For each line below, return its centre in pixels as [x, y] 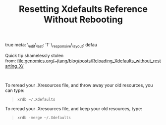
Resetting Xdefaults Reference [83, 9]
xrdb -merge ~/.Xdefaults [44, 118]
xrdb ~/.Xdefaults [36, 99]
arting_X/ [14, 66]
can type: [15, 90]
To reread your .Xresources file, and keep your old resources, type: [74, 108]
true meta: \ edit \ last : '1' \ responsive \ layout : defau [51, 45]
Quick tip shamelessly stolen [34, 55]
